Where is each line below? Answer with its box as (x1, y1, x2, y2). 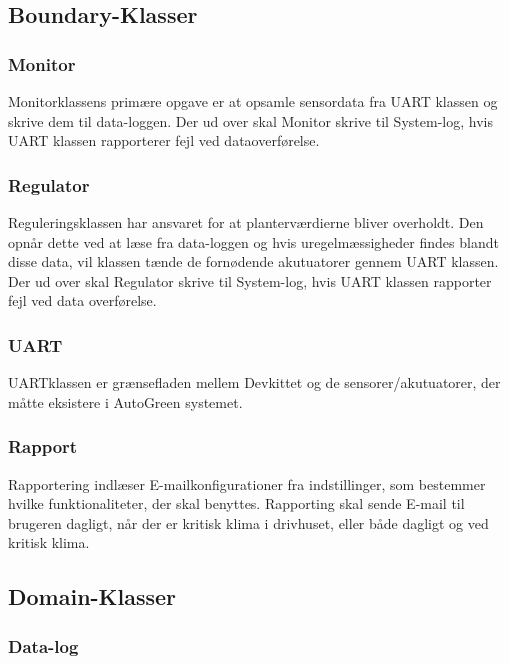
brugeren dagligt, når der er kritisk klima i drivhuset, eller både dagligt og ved (8, 512, 489, 533)
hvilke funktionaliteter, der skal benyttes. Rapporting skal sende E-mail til (8, 493, 465, 514)
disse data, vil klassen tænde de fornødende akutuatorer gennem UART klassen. (8, 251, 499, 272)
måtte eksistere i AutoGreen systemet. (8, 391, 243, 412)
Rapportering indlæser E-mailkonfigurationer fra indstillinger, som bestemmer (8, 473, 486, 494)
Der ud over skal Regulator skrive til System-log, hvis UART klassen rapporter (8, 270, 492, 291)
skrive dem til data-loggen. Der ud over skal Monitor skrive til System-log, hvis (8, 110, 493, 131)
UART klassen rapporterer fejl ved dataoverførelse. (8, 130, 320, 151)
